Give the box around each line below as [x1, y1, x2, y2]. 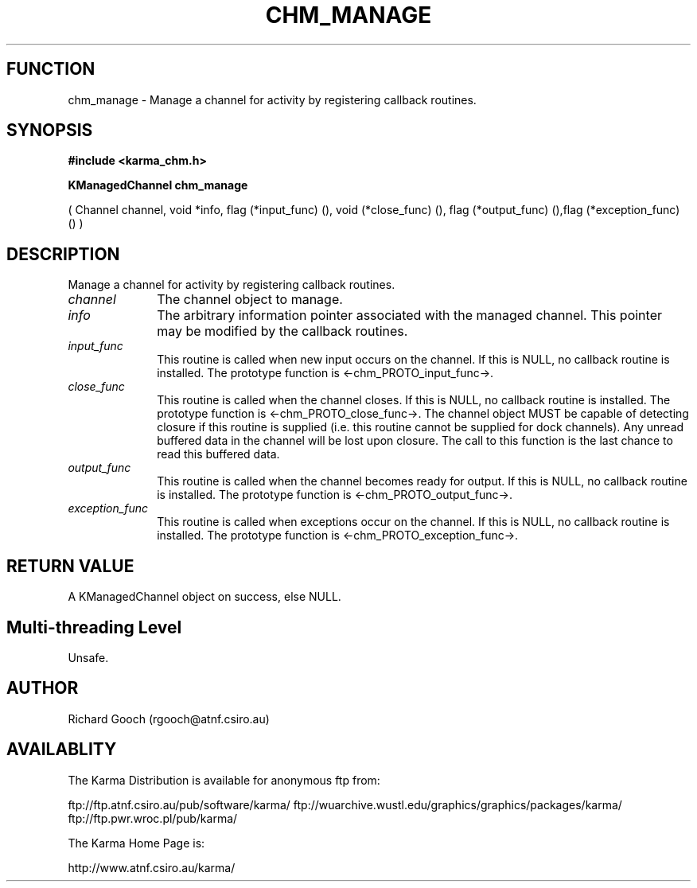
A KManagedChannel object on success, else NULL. [68, 590, 341, 604]
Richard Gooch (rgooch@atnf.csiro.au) [68, 711, 270, 726]
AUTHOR [6, 678, 79, 699]
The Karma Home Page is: [68, 835, 205, 850]
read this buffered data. [157, 447, 280, 462]
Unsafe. [68, 650, 109, 664]
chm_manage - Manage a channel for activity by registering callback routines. [68, 92, 477, 107]
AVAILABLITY [6, 739, 117, 760]
